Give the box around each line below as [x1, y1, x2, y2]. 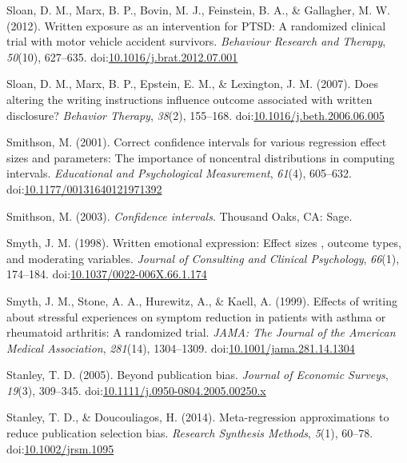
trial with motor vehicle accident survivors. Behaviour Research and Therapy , [6, 33, 386, 50]
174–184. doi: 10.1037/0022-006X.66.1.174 [6, 265, 207, 282]
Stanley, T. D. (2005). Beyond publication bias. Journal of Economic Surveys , [6, 366, 389, 383]
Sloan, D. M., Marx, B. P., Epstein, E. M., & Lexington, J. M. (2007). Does [6, 75, 378, 92]
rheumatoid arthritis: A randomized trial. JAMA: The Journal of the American [6, 324, 396, 341]
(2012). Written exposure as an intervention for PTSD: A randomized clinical [6, 17, 386, 34]
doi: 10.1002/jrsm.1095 [6, 440, 114, 457]
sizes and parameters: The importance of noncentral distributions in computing [6, 149, 395, 166]
